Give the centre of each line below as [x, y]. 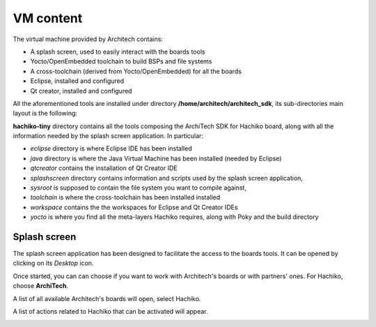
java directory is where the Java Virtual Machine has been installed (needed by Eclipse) [156, 158]
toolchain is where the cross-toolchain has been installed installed [125, 197]
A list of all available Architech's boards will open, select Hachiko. [107, 298]
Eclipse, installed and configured [77, 81]
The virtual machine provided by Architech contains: [88, 39]
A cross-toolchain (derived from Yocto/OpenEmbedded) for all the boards [136, 71]
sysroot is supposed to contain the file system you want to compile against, [139, 188]
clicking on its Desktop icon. [53, 263]
